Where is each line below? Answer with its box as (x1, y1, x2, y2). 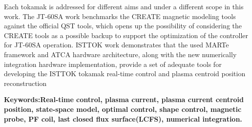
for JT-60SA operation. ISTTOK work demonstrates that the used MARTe (4, 40, 229, 50)
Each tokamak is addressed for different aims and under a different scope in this (4, 1, 244, 11)
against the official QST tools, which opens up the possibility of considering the (4, 21, 242, 31)
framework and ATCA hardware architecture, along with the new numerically (4, 49, 237, 59)
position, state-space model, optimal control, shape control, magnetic (4, 104, 242, 114)
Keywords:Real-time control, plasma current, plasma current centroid (4, 94, 244, 105)
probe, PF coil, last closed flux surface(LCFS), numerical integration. (4, 113, 242, 124)
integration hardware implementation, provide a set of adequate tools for (4, 59, 222, 69)
